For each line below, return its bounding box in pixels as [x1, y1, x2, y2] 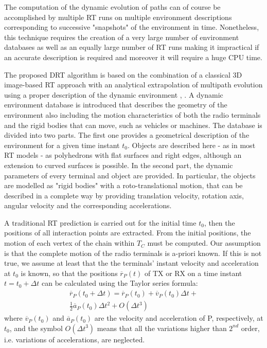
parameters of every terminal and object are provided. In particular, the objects [4, 170, 256, 180]
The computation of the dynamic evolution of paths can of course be [4, 2, 221, 12]
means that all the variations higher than [97, 322, 227, 333]
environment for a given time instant [4, 139, 120, 150]
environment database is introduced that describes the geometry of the [4, 99, 227, 110]
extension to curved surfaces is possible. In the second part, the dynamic [4, 159, 233, 170]
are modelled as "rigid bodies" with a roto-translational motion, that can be [4, 180, 243, 191]
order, [241, 322, 260, 333]
